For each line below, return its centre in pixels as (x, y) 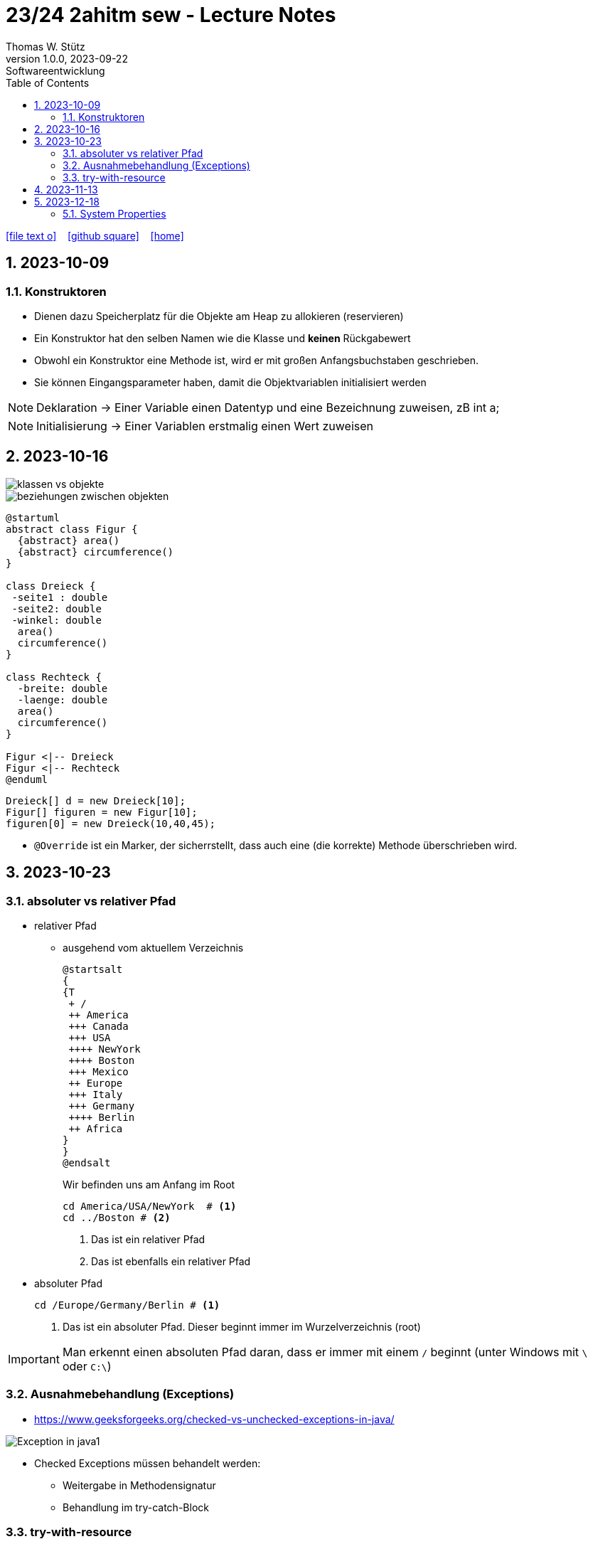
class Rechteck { (54, 677)
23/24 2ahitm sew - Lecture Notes (171, 15)
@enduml (27, 779)
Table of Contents (48, 82)
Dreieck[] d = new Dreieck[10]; (96, 800)
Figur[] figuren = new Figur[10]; (102, 812)
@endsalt (87, 1163)
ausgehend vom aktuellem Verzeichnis (153, 948)
